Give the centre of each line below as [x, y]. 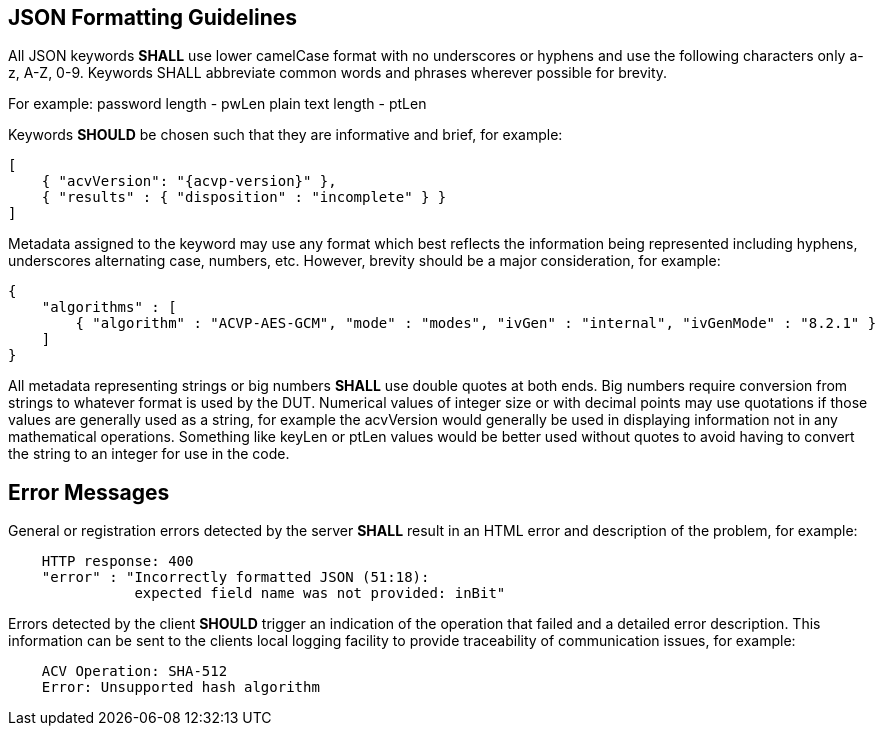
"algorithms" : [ [109, 307]
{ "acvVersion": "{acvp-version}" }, [189, 181]
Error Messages [89, 492]
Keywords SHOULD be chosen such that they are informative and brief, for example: [285, 135]
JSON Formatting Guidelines [153, 17]
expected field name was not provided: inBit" [320, 593]
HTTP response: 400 [117, 561]
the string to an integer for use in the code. [149, 454]
